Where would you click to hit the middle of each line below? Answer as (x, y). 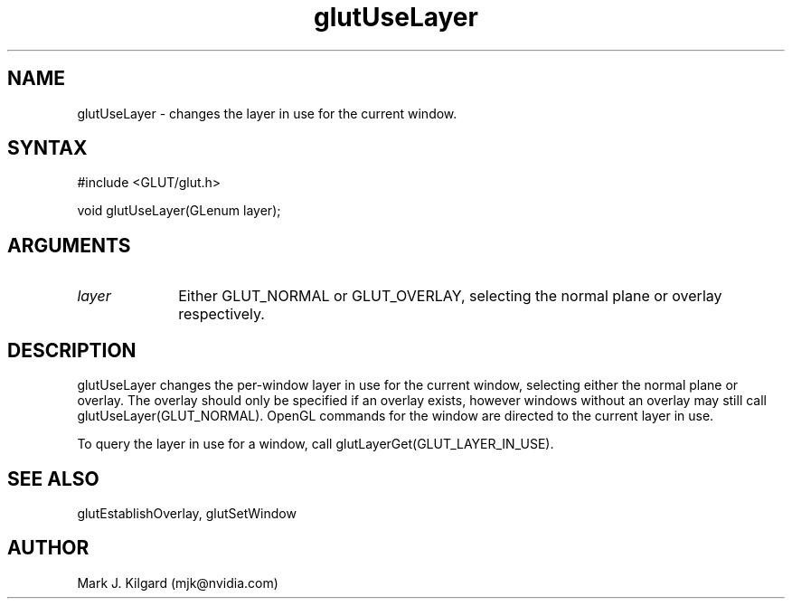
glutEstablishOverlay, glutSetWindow (187, 513)
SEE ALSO (53, 478)
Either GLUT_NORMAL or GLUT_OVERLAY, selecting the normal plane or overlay (450, 296)
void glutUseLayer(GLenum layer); (179, 211)
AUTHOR (48, 548)
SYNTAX (47, 148)
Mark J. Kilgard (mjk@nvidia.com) (178, 582)
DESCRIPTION (72, 350)
